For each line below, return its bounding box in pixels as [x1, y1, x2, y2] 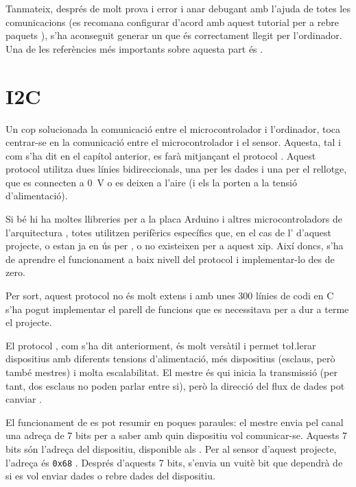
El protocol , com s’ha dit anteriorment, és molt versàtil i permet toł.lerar [5, 338, 316, 352]
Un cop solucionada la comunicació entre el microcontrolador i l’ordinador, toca [5, 121, 340, 136]
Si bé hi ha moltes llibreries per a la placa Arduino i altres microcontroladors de [5, 212, 343, 226]
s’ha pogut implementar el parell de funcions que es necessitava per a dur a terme [5, 301, 349, 316]
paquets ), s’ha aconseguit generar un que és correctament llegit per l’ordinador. [5, 28, 342, 42]
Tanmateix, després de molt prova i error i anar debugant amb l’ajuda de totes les [5, 1, 351, 15]
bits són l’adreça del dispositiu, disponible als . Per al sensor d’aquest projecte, [5, 441, 337, 455]
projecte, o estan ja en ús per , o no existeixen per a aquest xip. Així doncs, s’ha [5, 238, 344, 253]
